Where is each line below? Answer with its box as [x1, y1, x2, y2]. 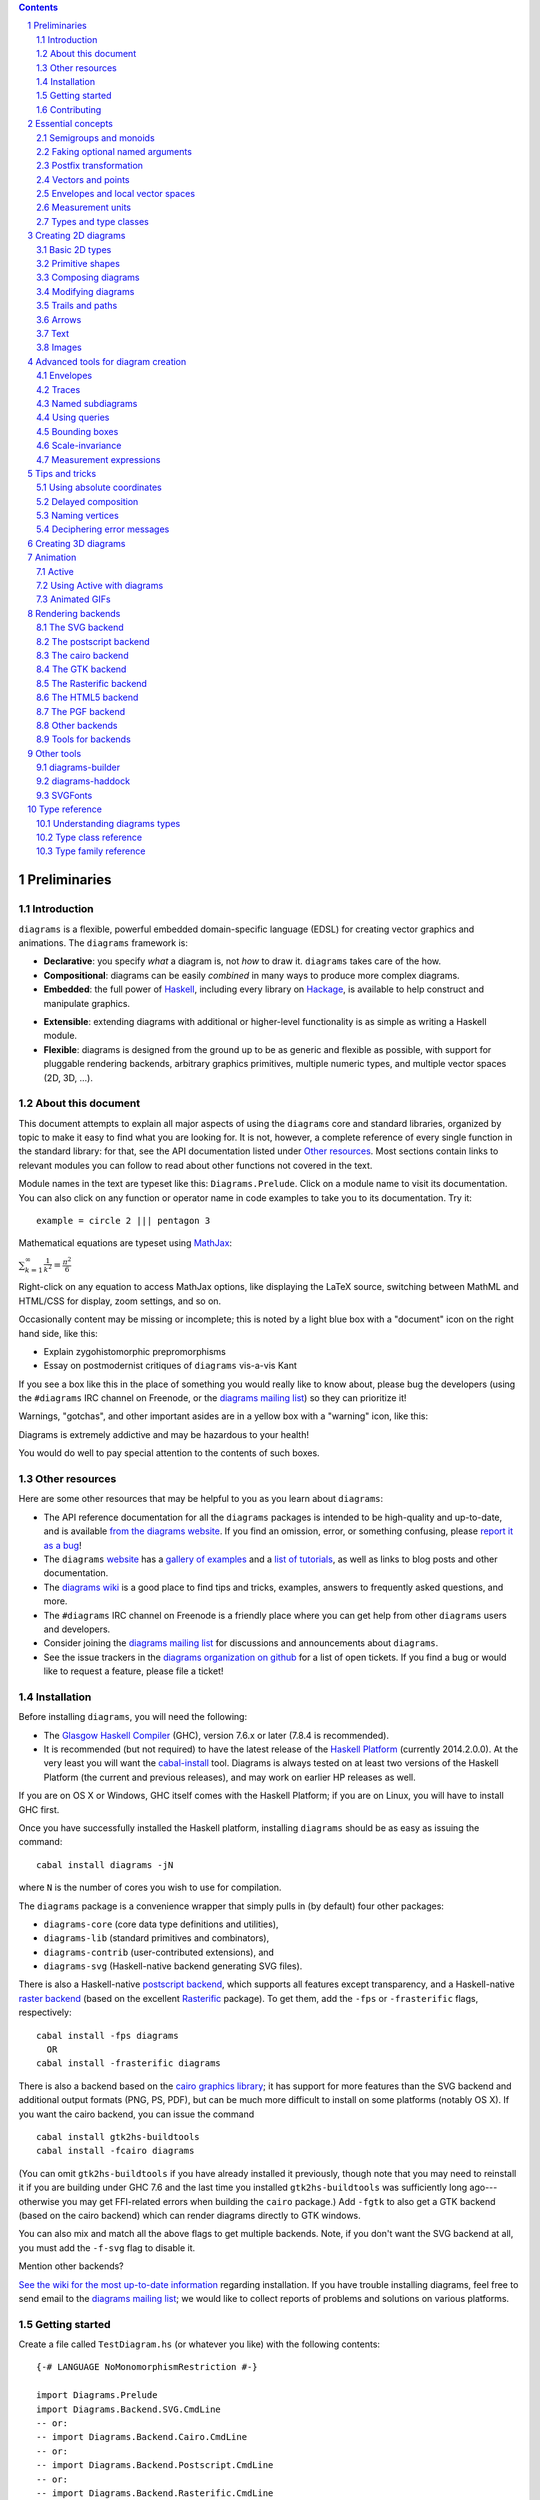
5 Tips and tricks [27, 467, 97, 479]
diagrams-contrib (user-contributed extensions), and [43, 1946, 275, 1958]
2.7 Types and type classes [36, 215, 149, 227]
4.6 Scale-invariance [36, 440, 122, 452]
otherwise [18, 2195, 60, 2207]
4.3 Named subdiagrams [36, 397, 138, 409]
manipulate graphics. [43, 997, 130, 1009]
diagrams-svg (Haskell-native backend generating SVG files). [43, 1960, 303, 1972]
